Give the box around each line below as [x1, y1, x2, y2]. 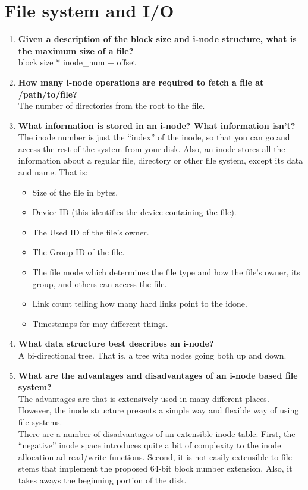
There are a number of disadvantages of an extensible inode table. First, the [18, 427, 296, 439]
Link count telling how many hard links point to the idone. [32, 297, 247, 310]
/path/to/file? [18, 87, 77, 100]
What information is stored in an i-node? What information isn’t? [18, 119, 296, 131]
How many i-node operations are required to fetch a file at [18, 76, 264, 88]
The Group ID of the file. [32, 246, 125, 258]
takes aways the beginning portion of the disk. [18, 473, 187, 486]
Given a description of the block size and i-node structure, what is [18, 33, 297, 45]
